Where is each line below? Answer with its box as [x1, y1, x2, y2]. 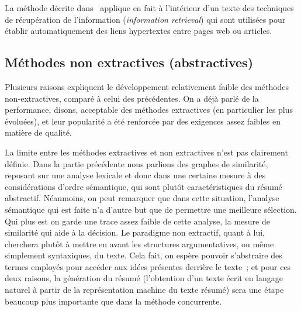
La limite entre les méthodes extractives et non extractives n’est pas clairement [5, 146, 288, 158]
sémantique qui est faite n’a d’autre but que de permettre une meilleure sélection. [5, 203, 297, 215]
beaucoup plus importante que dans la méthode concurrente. [5, 295, 222, 307]
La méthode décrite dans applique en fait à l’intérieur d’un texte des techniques [5, 2, 294, 13]
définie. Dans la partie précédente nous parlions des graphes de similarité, [5, 157, 268, 170]
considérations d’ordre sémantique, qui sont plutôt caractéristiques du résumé [5, 180, 282, 192]
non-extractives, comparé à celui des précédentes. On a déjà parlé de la [5, 92, 259, 104]
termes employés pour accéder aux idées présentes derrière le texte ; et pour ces [5, 260, 291, 272]
